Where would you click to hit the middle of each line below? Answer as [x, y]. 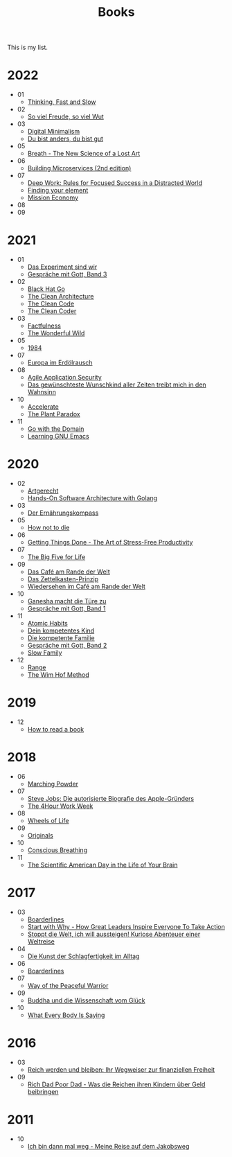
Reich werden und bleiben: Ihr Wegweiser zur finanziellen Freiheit [121, 1069]
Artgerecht [43, 491]
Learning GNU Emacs [58, 436]
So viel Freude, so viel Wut [65, 117]
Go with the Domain [56, 429]
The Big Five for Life [56, 557]
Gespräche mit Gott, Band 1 [66, 608]
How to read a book [56, 729]
